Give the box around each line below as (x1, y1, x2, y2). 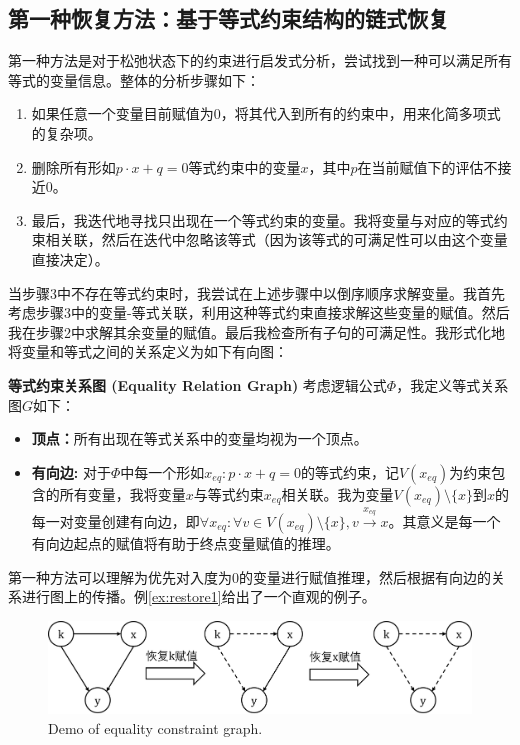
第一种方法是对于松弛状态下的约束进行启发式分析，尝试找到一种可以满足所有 (8, 50, 512, 71)
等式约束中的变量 (188, 156, 301, 177)
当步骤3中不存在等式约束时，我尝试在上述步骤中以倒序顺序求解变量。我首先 (8, 282, 505, 303)
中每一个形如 (120, 461, 205, 482)
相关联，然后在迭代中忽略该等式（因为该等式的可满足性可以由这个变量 (45, 229, 508, 250)
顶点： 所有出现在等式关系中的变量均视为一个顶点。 (31, 428, 368, 449)
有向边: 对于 (31, 461, 111, 482)
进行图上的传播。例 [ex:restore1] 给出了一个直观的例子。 (21, 586, 376, 607)
